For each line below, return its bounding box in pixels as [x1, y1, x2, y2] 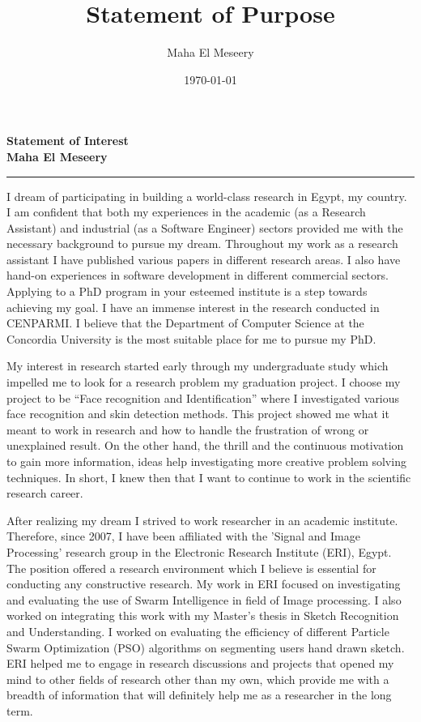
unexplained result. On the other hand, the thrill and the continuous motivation [6, 437, 404, 454]
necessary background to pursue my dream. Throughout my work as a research [6, 235, 398, 252]
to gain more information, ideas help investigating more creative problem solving [6, 453, 406, 469]
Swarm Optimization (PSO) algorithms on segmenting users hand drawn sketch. [6, 639, 405, 656]
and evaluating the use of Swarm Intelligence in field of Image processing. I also [6, 591, 402, 608]
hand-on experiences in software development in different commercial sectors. [6, 267, 389, 284]
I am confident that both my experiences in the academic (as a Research [6, 203, 366, 220]
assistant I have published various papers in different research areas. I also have [6, 250, 401, 267]
